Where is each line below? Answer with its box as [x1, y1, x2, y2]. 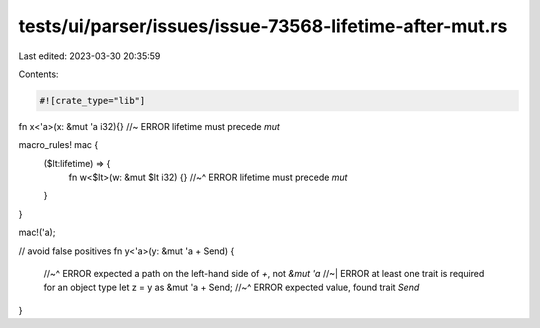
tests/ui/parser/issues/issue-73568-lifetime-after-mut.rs [18, 15, 508, 37]
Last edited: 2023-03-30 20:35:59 [18, 50, 161, 62]
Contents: [18, 68, 59, 80]
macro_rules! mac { [18, 139, 99, 151]
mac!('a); [18, 226, 56, 239]
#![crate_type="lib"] [39, 95, 146, 106]
